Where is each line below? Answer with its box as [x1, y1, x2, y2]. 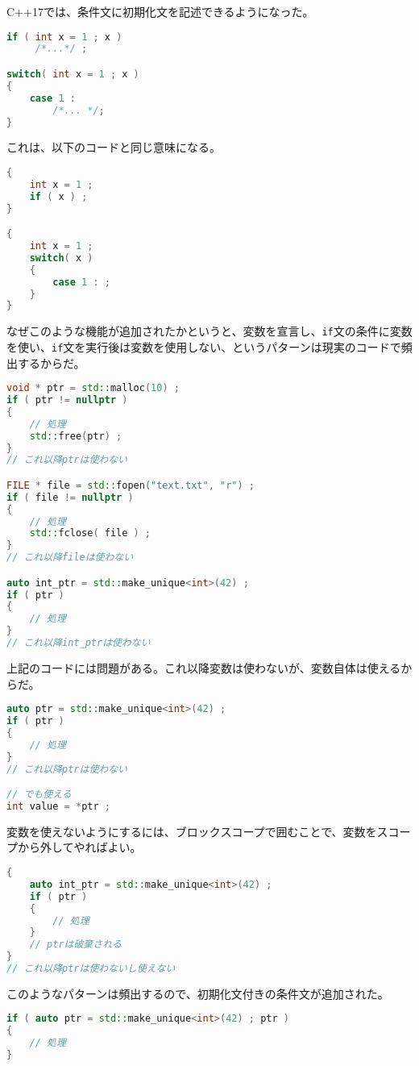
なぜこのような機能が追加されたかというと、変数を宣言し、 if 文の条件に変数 [6, 323, 413, 339]
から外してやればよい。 [17, 839, 142, 856]
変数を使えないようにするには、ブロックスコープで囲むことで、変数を [6, 822, 377, 839]
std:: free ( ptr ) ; [29, 430, 122, 442]
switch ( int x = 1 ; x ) [6, 69, 139, 80]
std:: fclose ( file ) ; [29, 527, 151, 539]
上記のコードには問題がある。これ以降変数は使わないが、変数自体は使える [6, 659, 401, 676]
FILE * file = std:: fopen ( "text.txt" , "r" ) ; [6, 479, 255, 491]
